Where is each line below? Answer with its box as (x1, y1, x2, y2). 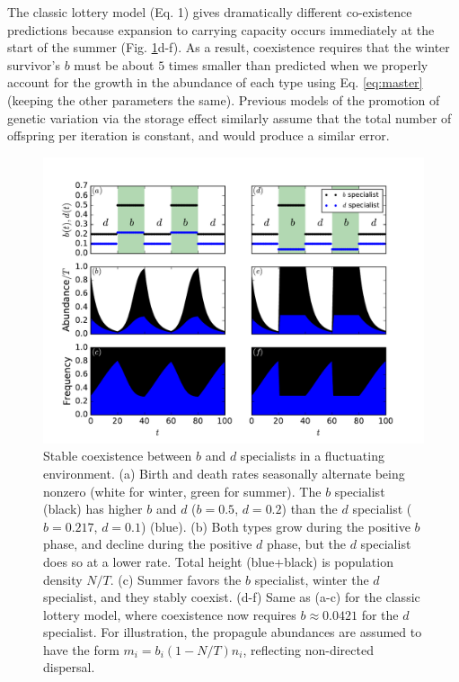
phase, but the (267, 534, 346, 553)
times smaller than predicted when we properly (168, 55, 428, 74)
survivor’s (7, 55, 60, 74)
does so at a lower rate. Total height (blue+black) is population (43, 552, 393, 570)
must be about (74, 55, 154, 74)
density (43, 570, 83, 588)
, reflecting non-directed (243, 640, 374, 659)
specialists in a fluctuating (240, 446, 384, 465)
